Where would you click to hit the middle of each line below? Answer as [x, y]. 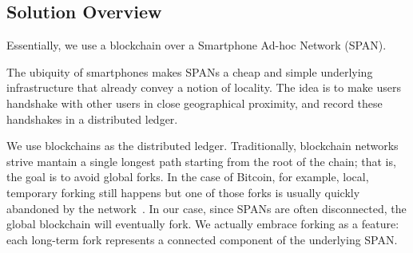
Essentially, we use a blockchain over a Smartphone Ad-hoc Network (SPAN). [197, 45]
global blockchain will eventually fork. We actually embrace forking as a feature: [203, 224]
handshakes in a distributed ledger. [92, 119]
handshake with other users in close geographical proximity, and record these [195, 103]
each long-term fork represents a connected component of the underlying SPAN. [202, 239]
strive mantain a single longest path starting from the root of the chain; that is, [201, 161]
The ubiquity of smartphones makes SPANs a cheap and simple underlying [190, 71]
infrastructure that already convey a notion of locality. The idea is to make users [204, 87]
